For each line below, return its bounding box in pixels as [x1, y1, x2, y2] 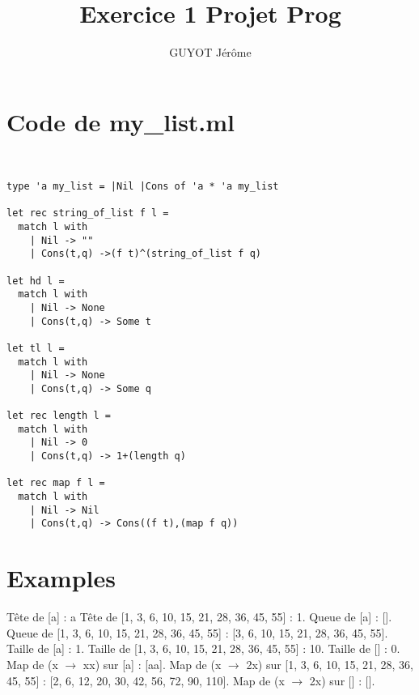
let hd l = [6, 275, 65, 287]
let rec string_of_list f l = [6, 207, 169, 220]
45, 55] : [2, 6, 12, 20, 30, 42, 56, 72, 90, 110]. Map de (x [6, 672, 285, 689]
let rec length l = [6, 410, 111, 422]
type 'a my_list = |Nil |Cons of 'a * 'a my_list [6, 180, 279, 192]
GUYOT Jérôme [169, 44, 252, 61]
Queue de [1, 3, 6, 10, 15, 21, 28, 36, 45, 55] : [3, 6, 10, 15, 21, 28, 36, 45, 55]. [6, 624, 388, 641]
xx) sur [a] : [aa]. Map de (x [83, 655, 222, 672]
